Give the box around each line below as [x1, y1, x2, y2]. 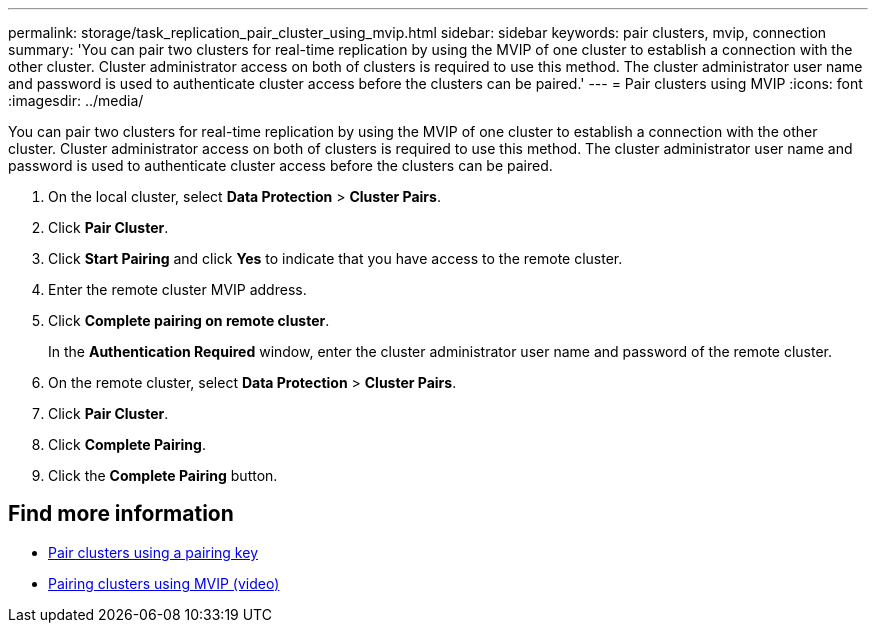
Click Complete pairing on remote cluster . [48, 312, 330, 329]
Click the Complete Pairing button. [48, 467, 278, 484]
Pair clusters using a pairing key [48, 543, 258, 561]
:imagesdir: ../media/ [8, 92, 144, 109]
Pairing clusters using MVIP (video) [48, 574, 280, 592]
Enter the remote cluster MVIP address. [48, 281, 307, 298]
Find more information [8, 501, 234, 527]
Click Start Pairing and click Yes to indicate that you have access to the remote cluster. [48, 250, 623, 267]
